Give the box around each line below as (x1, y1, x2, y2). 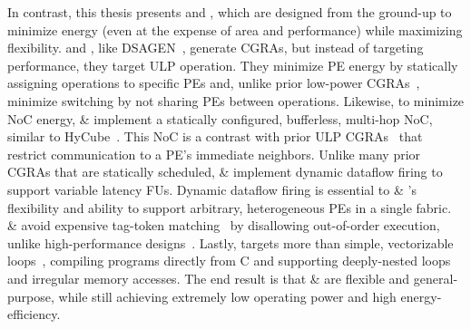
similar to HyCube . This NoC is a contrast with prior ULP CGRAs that (7, 127, 423, 146)
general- (413, 268, 458, 287)
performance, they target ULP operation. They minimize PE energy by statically (7, 55, 458, 74)
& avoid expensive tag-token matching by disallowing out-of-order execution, (7, 216, 440, 235)
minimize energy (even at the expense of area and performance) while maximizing (7, 20, 463, 39)
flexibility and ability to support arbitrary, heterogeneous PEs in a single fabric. (7, 198, 452, 217)
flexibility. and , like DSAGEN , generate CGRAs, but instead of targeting (7, 38, 424, 57)
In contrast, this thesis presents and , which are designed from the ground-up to (7, 3, 452, 21)
